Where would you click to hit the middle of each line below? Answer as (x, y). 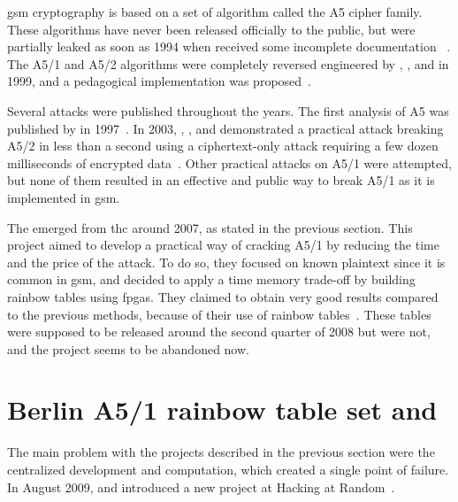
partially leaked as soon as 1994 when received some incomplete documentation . (229, 46)
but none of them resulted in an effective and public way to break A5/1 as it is (221, 180)
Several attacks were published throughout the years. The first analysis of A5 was (228, 110)
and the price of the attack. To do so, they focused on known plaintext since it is (226, 262)
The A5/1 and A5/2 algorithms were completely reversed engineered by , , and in (228, 63)
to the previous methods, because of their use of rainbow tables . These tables (219, 314)
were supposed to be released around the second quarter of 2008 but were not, (219, 332)
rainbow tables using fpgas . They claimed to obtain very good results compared (223, 296)
